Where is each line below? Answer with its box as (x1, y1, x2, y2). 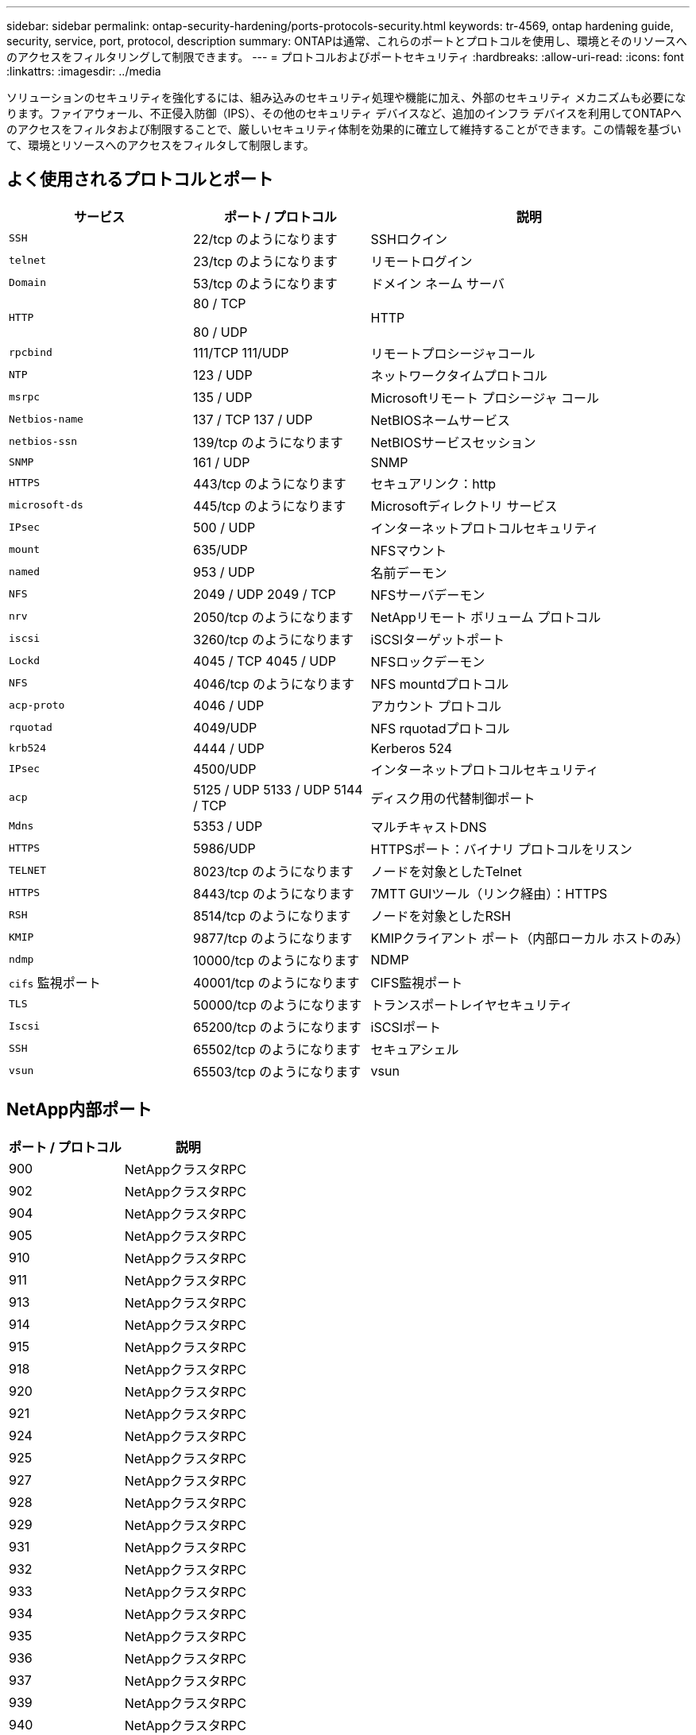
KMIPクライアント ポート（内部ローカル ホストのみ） (370, 929, 689, 946)
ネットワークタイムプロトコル (370, 367, 547, 384)
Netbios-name (9, 413, 83, 426)
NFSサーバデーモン (370, 586, 485, 603)
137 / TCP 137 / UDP (193, 411, 313, 427)
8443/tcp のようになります (193, 885, 354, 902)
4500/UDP (193, 760, 257, 777)
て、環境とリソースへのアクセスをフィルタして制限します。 (6, 138, 315, 152)
